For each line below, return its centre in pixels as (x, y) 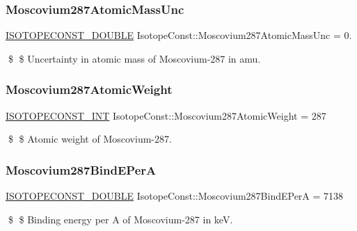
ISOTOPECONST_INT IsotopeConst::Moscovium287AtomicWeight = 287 (166, 115)
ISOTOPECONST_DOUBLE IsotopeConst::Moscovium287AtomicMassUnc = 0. (179, 35)
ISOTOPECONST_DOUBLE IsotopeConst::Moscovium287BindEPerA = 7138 (175, 196)
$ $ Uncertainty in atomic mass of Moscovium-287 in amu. (134, 58)
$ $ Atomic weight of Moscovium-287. (90, 139)
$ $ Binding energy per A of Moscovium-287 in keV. (120, 219)
